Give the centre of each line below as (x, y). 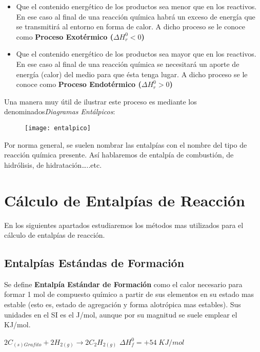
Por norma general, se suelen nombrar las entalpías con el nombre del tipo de (126, 144)
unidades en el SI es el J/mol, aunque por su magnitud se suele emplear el (121, 314)
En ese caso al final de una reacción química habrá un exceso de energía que (136, 16)
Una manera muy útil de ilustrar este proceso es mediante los (101, 101)
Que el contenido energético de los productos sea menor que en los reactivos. (136, 6)
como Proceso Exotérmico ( (65, 36)
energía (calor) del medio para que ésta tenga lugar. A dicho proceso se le (132, 74)
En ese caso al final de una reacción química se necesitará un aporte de (128, 64)
